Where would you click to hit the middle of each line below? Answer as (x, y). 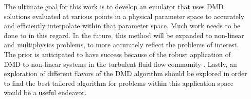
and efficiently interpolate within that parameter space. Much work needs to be (122, 26)
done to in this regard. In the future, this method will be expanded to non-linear (124, 35)
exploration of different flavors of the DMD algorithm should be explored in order (125, 73)
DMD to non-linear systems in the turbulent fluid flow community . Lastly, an (120, 64)
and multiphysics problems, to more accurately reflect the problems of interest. (121, 45)
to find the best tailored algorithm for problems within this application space (119, 83)
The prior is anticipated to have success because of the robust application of (117, 54)
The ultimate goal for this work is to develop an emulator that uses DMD (114, 6)
